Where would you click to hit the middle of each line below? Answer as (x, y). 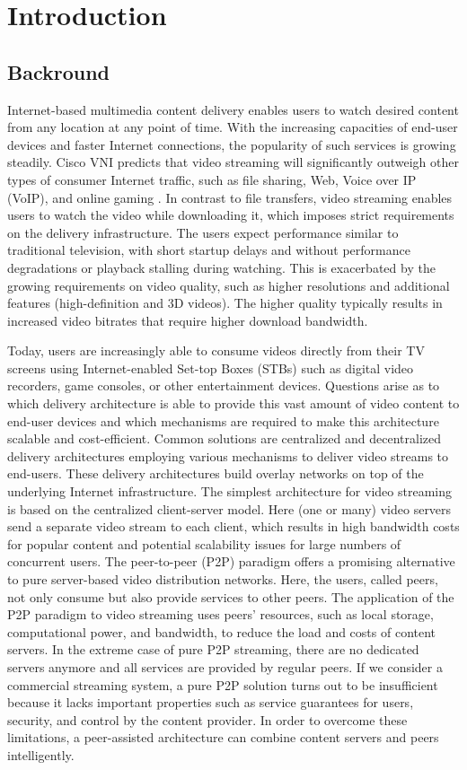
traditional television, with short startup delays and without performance (209, 250)
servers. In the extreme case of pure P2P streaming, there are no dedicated (213, 649)
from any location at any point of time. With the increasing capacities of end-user (233, 127)
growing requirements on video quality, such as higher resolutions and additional (229, 285)
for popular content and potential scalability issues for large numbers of (204, 543)
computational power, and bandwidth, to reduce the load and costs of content (222, 631)
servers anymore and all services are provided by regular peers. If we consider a (225, 666)
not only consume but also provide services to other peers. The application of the (231, 596)
